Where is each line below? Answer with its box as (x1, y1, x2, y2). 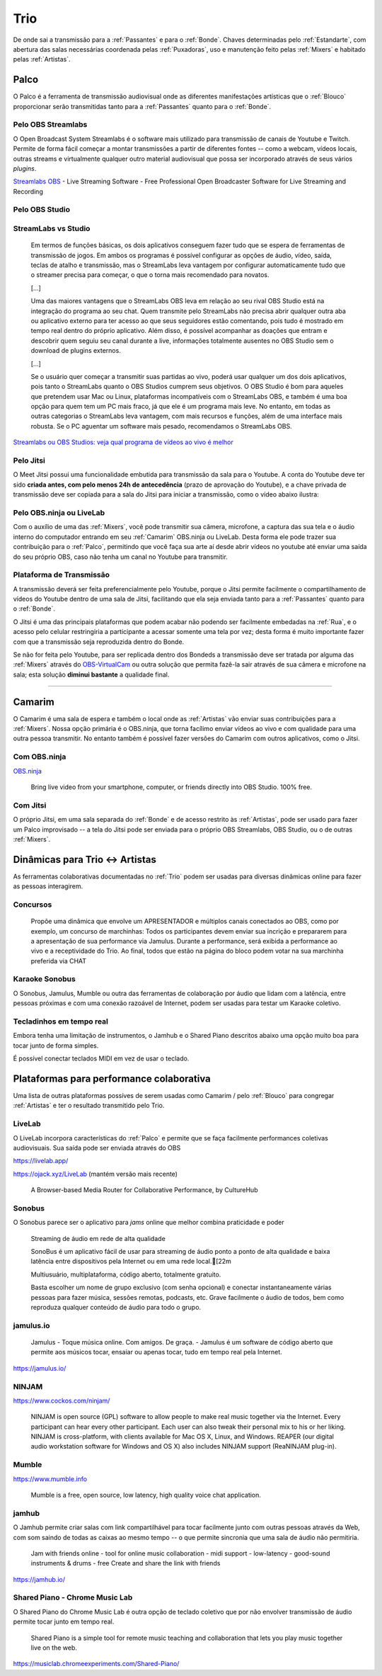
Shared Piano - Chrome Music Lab (13, 1592, 133, 1602)
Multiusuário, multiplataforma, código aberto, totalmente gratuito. (30, 1270, 221, 1279)
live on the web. (30, 1643, 78, 1652)
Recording (13, 187, 44, 196)
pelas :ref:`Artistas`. (13, 55, 71, 64)
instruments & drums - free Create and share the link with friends (30, 1559, 221, 1568)
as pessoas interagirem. (13, 882, 83, 890)
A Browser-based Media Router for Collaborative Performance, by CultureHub (30, 1186, 258, 1194)
